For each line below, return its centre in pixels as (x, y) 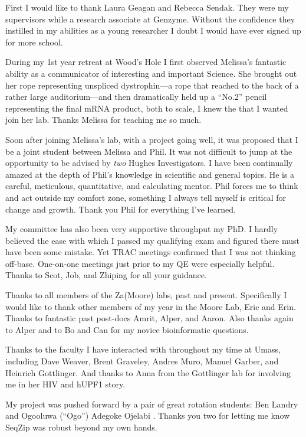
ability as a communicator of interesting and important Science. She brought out (151, 73)
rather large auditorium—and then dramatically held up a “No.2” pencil (136, 97)
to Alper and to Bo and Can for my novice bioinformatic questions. (127, 329)
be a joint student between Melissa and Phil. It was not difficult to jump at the (149, 151)
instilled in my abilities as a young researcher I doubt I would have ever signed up (153, 30)
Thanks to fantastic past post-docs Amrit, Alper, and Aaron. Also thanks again (149, 318)
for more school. (34, 42)
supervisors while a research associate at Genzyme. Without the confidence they (150, 19)
